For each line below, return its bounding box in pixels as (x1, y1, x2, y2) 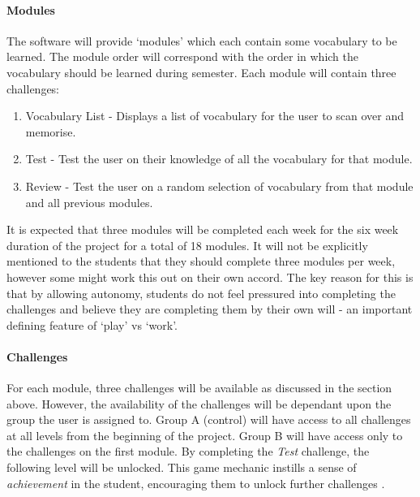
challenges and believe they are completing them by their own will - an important (6, 300, 413, 318)
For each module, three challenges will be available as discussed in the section (6, 379, 392, 396)
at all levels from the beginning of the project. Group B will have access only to (6, 426, 403, 443)
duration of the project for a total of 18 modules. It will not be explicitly (6, 236, 368, 253)
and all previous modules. (25, 193, 153, 210)
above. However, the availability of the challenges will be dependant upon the (6, 395, 392, 412)
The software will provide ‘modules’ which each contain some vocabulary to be (6, 32, 397, 49)
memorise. (25, 123, 76, 140)
